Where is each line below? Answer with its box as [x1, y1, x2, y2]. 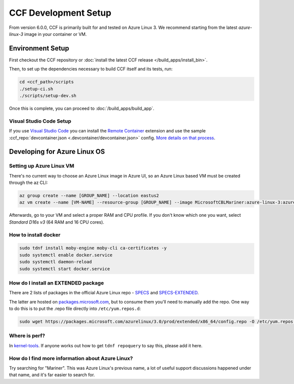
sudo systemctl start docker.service [19, 266, 110, 272]
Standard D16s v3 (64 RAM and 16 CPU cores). [9, 219, 104, 225]
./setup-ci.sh [19, 86, 53, 92]
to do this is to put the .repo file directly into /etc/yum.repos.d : [9, 306, 141, 311]
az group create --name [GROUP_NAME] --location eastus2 [19, 193, 159, 199]
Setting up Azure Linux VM [9, 162, 74, 169]
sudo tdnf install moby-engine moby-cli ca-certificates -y [19, 245, 167, 251]
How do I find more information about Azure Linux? [9, 355, 133, 361]
